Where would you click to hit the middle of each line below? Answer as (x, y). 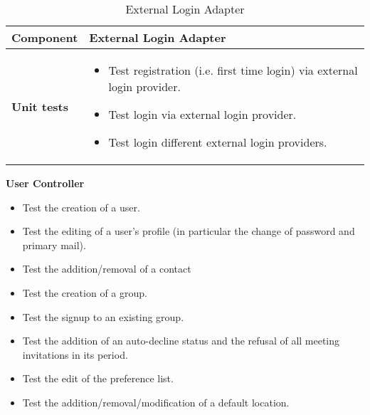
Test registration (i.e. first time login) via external (233, 70)
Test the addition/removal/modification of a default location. (156, 402)
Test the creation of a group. (85, 292)
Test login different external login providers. (218, 142)
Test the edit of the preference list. (98, 378)
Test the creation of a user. (81, 207)
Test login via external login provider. (202, 114)
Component (45, 37)
